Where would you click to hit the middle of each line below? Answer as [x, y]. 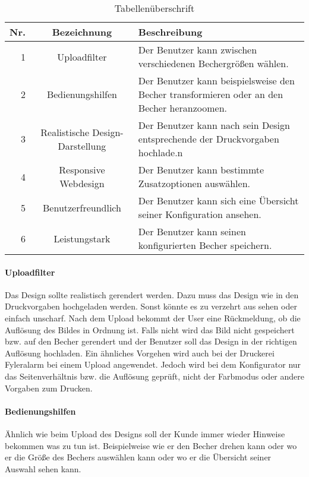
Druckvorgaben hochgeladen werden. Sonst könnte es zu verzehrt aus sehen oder [151, 306]
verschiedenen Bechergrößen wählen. [213, 63]
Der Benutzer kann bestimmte [201, 170]
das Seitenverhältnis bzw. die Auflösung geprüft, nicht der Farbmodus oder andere [155, 376]
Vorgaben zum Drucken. [49, 388]
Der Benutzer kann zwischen [198, 50]
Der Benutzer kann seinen [192, 231]
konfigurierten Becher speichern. [205, 245]
